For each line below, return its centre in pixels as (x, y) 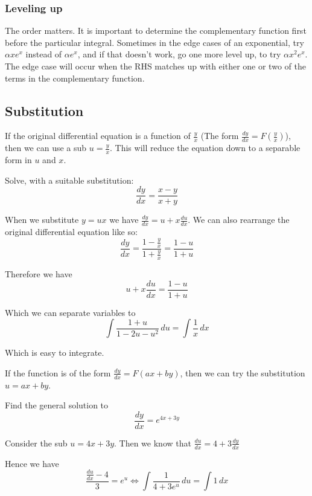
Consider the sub (36, 443)
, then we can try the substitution (243, 372)
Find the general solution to (57, 405)
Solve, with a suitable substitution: (69, 180)
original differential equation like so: (71, 232)
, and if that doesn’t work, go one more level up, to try (179, 54)
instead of (44, 54)
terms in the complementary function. (75, 78)
